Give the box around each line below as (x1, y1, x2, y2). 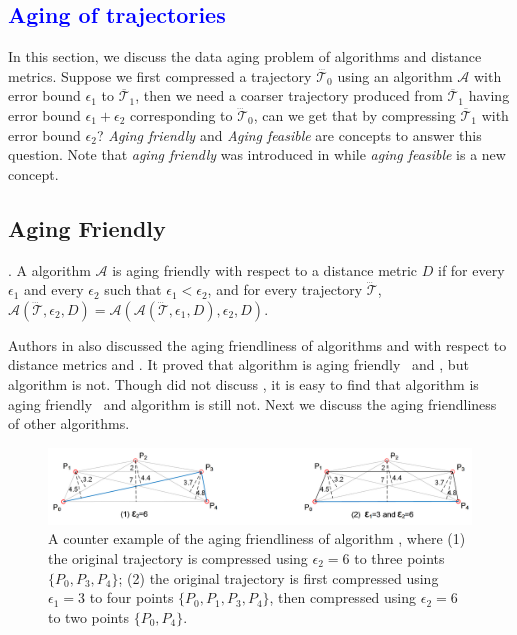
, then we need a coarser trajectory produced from (135, 85, 443, 106)
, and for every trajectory (207, 279, 363, 300)
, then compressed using (269, 587, 417, 608)
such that (104, 279, 162, 300)
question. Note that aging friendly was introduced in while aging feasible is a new (8, 144, 506, 165)
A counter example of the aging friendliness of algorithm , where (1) (48, 528, 466, 549)
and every (24, 279, 84, 300)
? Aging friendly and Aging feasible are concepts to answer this (96, 124, 482, 145)
